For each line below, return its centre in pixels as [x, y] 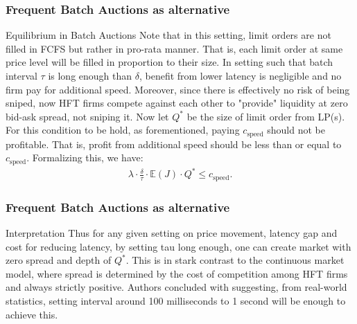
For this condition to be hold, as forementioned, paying [123, 130]
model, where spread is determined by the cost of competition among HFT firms [177, 273]
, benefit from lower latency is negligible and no [240, 75]
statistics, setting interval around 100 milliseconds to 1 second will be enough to [176, 301]
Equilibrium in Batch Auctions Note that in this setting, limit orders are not [168, 35]
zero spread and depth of [59, 260]
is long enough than [90, 75]
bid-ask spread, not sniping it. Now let [87, 116]
